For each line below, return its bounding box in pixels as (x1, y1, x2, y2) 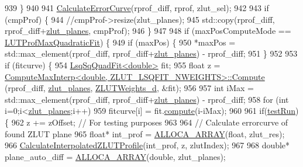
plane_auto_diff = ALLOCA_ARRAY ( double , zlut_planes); (5, 150, 226, 162)
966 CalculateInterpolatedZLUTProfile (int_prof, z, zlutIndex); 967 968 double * (5, 139, 290, 151)
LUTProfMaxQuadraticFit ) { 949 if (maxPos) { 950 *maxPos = (5, 36, 236, 48)
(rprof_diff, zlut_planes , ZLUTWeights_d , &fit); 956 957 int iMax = (5, 82, 254, 94)
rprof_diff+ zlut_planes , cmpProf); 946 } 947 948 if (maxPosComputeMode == (5, 25, 291, 37)
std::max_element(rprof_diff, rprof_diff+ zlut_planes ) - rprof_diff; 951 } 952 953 (5, 47, 298, 60)
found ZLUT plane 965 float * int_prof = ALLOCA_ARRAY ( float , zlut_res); (5, 127, 285, 140)
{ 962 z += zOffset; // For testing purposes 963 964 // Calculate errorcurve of (5, 116, 288, 128)
